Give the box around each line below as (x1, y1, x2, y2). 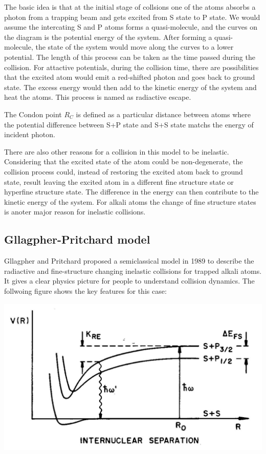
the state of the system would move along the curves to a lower (35, 41, 234, 52)
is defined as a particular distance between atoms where (76, 109, 251, 119)
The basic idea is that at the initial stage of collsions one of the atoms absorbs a (4, 2, 256, 12)
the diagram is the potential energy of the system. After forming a (4, 31, 212, 42)
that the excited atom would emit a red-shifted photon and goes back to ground (4, 72, 255, 82)
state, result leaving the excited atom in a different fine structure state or (4, 176, 234, 187)
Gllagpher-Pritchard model (4, 231, 150, 247)
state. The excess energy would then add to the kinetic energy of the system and (4, 81, 257, 92)
